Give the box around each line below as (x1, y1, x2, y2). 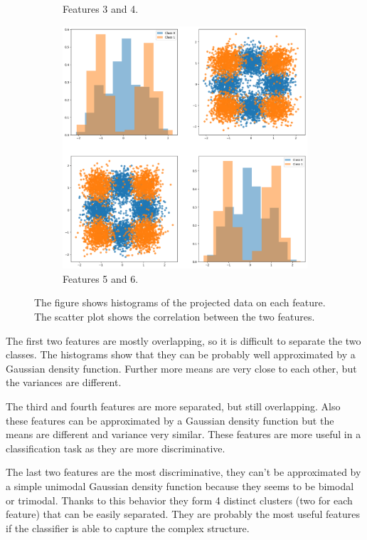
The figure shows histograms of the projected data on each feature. (34, 295, 326, 310)
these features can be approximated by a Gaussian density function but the (6, 412, 334, 427)
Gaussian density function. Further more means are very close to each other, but (6, 360, 357, 375)
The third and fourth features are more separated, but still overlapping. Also (6, 398, 341, 413)
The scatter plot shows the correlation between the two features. (34, 309, 315, 324)
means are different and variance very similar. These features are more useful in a (6, 427, 361, 442)
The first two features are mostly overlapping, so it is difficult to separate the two (6, 333, 361, 348)
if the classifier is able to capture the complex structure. (6, 520, 250, 535)
